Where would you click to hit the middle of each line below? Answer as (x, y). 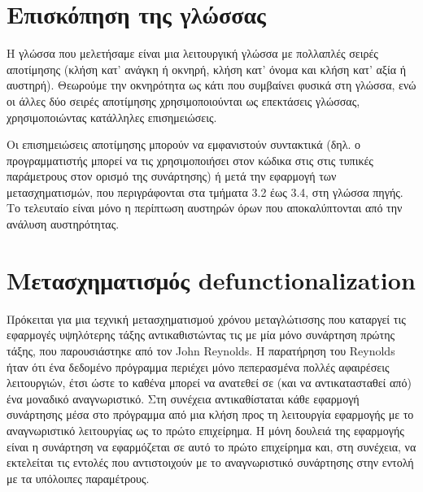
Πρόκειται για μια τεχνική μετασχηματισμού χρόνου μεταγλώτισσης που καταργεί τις (206, 318)
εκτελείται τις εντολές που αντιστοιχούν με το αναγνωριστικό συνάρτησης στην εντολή (210, 462)
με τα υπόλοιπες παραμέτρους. (78, 478)
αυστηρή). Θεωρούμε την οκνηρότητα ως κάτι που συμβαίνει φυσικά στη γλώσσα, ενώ (211, 85)
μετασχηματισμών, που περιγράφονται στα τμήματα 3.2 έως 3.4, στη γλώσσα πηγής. (205, 192)
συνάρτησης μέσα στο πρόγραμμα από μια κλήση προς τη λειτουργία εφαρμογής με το (210, 414)
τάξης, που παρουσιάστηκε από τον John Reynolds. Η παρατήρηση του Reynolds (201, 350)
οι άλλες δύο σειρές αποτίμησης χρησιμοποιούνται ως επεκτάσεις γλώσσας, (183, 100)
